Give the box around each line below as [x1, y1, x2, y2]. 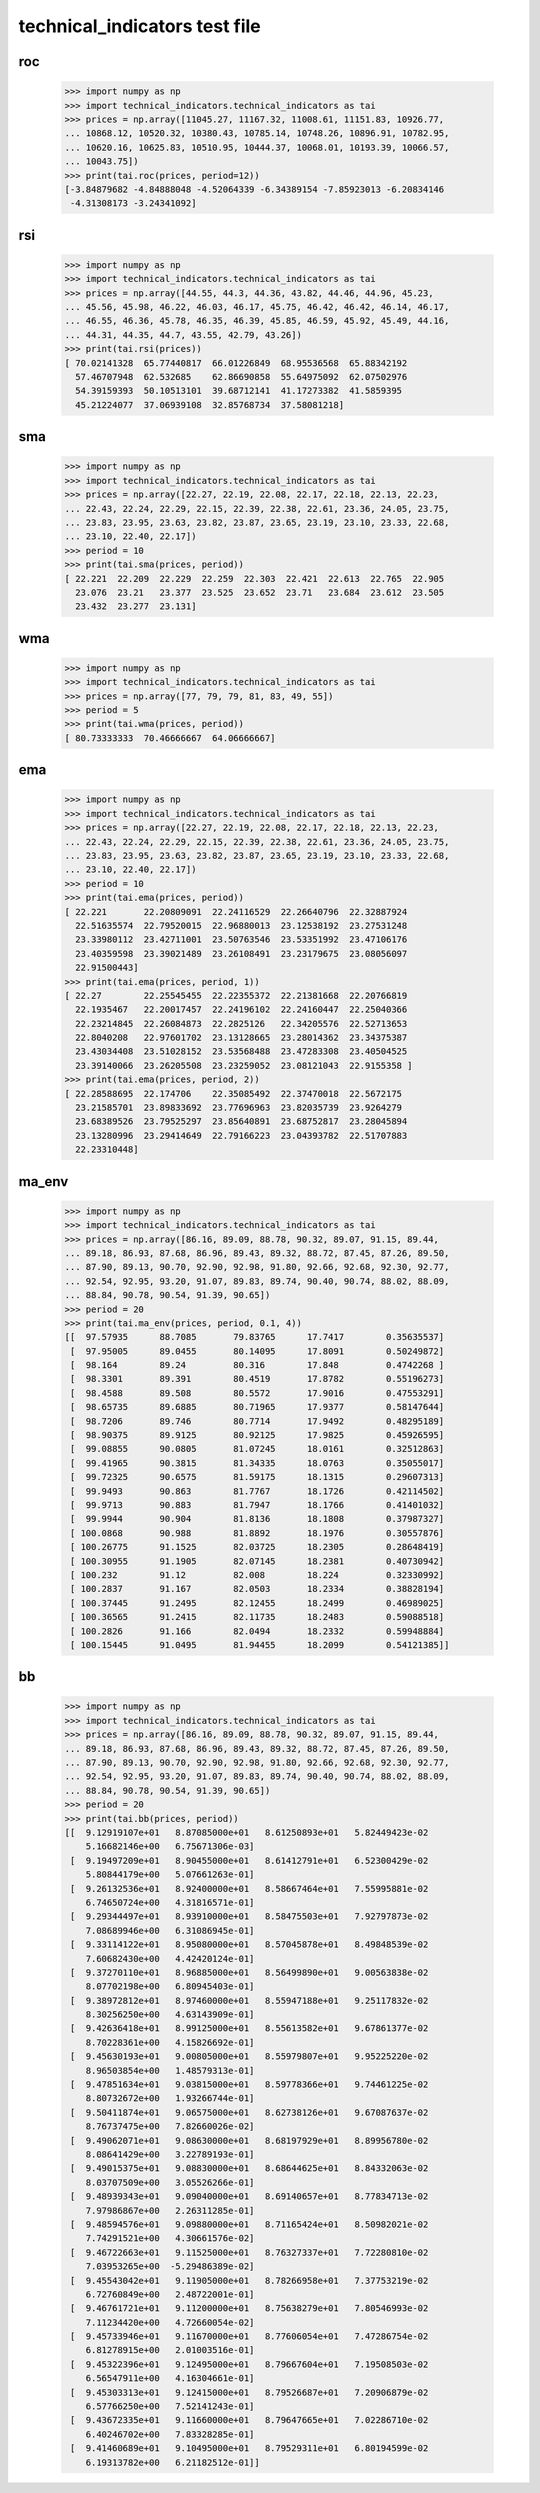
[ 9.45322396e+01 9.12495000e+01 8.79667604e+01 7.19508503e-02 [70, 2358, 429, 2370]
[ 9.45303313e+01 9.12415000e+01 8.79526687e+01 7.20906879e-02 [70, 2386, 429, 2398]
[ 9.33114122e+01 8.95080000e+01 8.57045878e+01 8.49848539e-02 [70, 1939, 429, 1950]
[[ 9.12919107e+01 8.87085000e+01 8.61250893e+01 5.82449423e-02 [64, 1827, 429, 1838]
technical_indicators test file [18, 15, 262, 37]
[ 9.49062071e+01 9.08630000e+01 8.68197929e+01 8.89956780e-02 [70, 2135, 429, 2146]
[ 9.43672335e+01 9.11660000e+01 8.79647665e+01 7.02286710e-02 [70, 2415, 429, 2426]
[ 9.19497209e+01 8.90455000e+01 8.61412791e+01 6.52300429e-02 [70, 1855, 429, 1866]
